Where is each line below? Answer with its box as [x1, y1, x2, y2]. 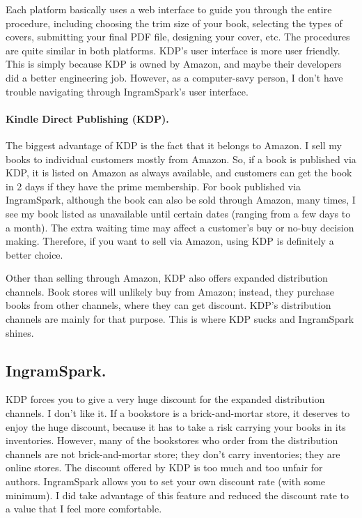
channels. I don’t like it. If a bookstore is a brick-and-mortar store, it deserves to [6, 406, 350, 420]
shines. [6, 325, 34, 340]
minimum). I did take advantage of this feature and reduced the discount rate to [6, 487, 349, 502]
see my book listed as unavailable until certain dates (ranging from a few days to [6, 206, 351, 220]
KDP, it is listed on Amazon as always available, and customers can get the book [6, 165, 352, 180]
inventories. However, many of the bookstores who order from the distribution [6, 433, 338, 448]
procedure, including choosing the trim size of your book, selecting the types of [6, 15, 343, 30]
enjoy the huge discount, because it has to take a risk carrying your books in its [6, 419, 346, 434]
